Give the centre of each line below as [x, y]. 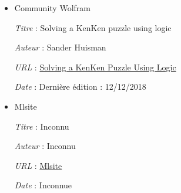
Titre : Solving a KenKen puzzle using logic [93, 27]
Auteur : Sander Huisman [60, 47]
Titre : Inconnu [42, 126]
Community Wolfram [52, 8]
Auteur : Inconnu [45, 146]
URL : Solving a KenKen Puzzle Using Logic [95, 67]
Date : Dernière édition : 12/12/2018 [80, 87]
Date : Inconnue [43, 185]
